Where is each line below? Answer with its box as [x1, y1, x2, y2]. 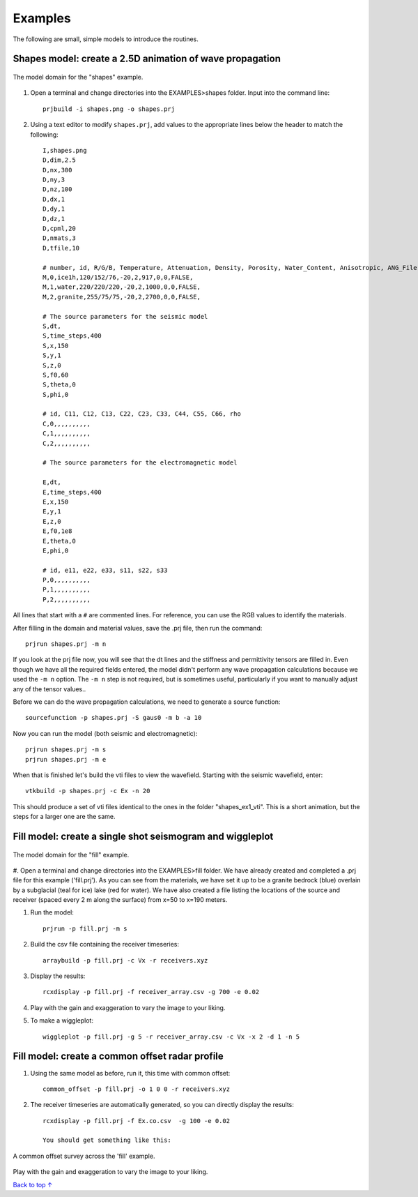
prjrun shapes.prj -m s [25, 746, 107, 753]
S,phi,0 [42, 391, 69, 398]
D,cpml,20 [42, 225, 76, 233]
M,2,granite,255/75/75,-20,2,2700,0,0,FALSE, [42, 293, 201, 301]
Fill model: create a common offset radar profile [13, 1051, 224, 1062]
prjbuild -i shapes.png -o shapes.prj [42, 105, 176, 113]
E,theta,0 [42, 537, 76, 545]
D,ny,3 [42, 176, 65, 184]
